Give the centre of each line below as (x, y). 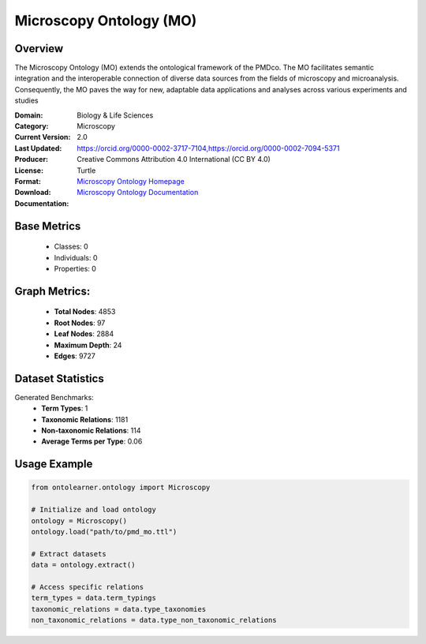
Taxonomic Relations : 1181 (85, 419)
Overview (39, 49)
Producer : (32, 159)
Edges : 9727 (75, 356)
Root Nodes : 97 (80, 323)
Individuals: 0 (76, 257)
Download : (33, 193)
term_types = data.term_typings (94, 598)
